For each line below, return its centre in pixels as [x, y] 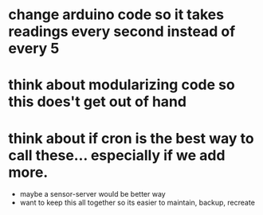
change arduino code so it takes [116, 15]
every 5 [34, 49]
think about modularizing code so [122, 85]
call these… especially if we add [117, 155]
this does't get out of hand [98, 102]
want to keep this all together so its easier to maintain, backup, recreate [137, 203]
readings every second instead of [122, 31]
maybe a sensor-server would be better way [92, 194]
